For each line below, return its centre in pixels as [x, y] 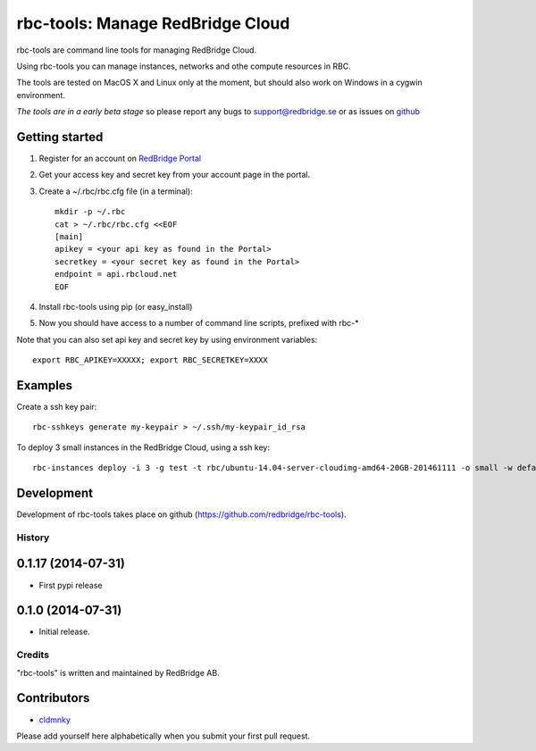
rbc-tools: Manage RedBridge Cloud [153, 23]
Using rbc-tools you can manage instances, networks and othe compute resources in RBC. [184, 66]
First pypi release [71, 585]
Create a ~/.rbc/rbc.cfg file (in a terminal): [116, 191]
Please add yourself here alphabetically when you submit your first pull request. [163, 736]
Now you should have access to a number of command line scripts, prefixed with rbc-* [199, 323]
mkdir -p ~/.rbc [90, 212]
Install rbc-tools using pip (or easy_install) [116, 306]
